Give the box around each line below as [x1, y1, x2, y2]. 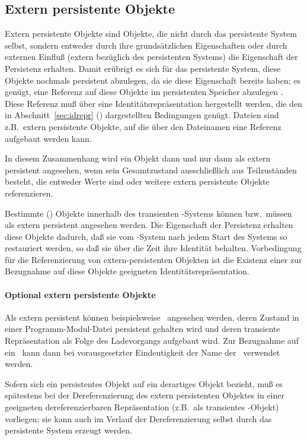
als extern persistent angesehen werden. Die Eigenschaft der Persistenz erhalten [5, 219, 293, 231]
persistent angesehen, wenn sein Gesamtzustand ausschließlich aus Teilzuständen [5, 163, 297, 176]
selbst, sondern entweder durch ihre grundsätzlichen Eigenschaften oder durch [5, 39, 287, 51]
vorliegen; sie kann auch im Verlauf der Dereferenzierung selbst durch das [5, 412, 272, 425]
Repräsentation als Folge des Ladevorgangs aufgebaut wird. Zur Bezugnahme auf [5, 334, 299, 347]
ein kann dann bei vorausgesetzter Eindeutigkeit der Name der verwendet [5, 346, 280, 358]
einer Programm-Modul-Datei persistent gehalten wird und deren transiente [5, 322, 280, 335]
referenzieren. [5, 186, 53, 199]
